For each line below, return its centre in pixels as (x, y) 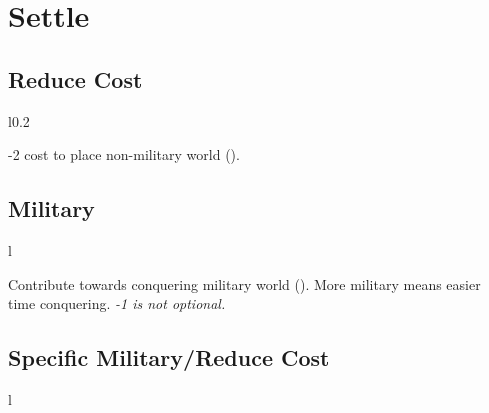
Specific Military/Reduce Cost (169, 357)
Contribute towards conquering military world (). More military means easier (244, 283)
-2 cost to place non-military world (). (124, 154)
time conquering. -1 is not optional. (117, 303)
